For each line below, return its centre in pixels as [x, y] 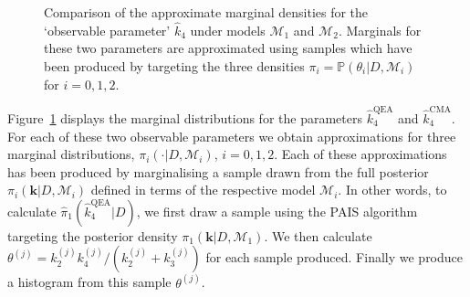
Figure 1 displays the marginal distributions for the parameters [185, 117]
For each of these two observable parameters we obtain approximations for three [232, 136]
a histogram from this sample [89, 282]
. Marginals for [380, 30]
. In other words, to [392, 190]
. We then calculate [318, 235]
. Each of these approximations [360, 154]
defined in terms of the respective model [203, 190]
